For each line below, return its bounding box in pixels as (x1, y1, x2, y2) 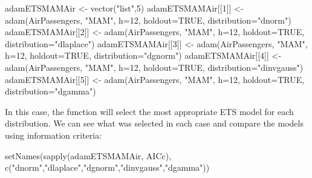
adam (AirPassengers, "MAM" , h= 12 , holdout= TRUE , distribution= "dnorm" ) (5, 13, 291, 26)
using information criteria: (5, 128, 102, 141)
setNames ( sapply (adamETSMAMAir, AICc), (5, 149, 172, 162)
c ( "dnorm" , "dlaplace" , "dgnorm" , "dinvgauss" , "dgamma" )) (5, 161, 210, 174)
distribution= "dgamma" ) (5, 85, 96, 97)
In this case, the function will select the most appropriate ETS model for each (5, 105, 294, 117)
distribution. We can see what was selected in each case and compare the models (5, 117, 304, 130)
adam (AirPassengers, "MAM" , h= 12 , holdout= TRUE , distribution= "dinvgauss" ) (5, 61, 304, 73)
